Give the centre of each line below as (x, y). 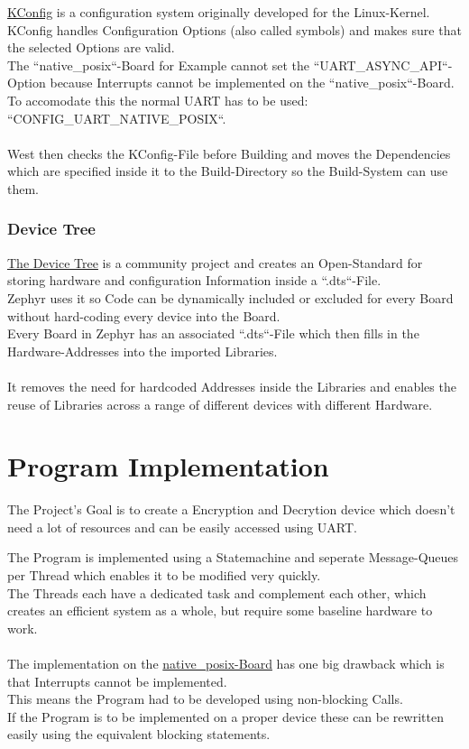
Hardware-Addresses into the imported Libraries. (143, 351)
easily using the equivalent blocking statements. (139, 734)
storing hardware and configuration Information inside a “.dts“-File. (194, 280)
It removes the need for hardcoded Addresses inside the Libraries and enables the (232, 386)
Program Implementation (168, 466)
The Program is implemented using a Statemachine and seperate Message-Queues (233, 557)
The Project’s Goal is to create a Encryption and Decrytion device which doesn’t (231, 509)
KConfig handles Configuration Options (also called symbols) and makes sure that (234, 29)
